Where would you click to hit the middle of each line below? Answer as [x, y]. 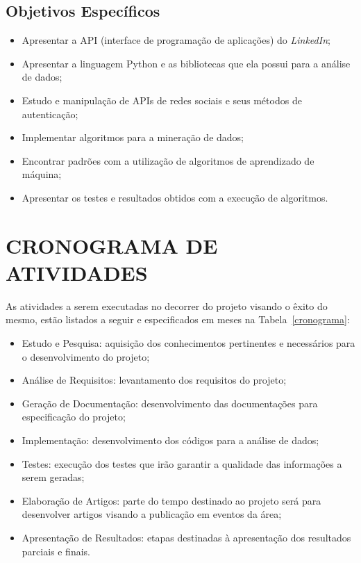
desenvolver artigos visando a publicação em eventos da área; [152, 514]
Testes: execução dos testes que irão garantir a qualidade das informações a [182, 463]
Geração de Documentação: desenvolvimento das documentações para [170, 403]
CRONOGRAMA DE [112, 245]
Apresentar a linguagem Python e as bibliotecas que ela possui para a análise [186, 63]
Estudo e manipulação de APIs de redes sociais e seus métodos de [162, 100]
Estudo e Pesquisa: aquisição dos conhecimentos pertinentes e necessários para [188, 343]
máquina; [42, 174]
